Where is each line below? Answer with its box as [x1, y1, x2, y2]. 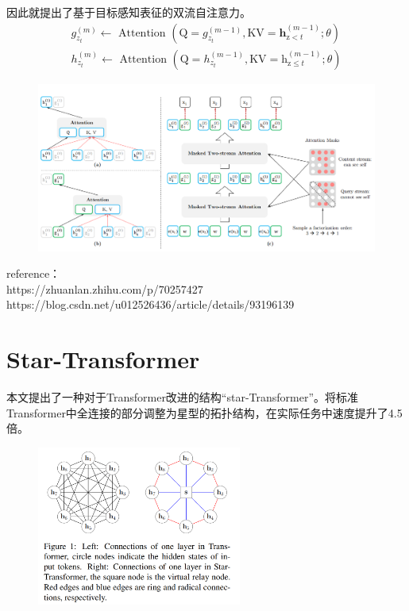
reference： [6, 265, 61, 282]
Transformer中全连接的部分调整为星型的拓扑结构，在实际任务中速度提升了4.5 [6, 404, 403, 421]
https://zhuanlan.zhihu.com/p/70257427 [6, 280, 203, 297]
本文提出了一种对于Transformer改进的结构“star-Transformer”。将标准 [6, 389, 359, 405]
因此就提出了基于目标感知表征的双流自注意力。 [6, 4, 251, 20]
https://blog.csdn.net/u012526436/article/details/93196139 [6, 296, 295, 313]
